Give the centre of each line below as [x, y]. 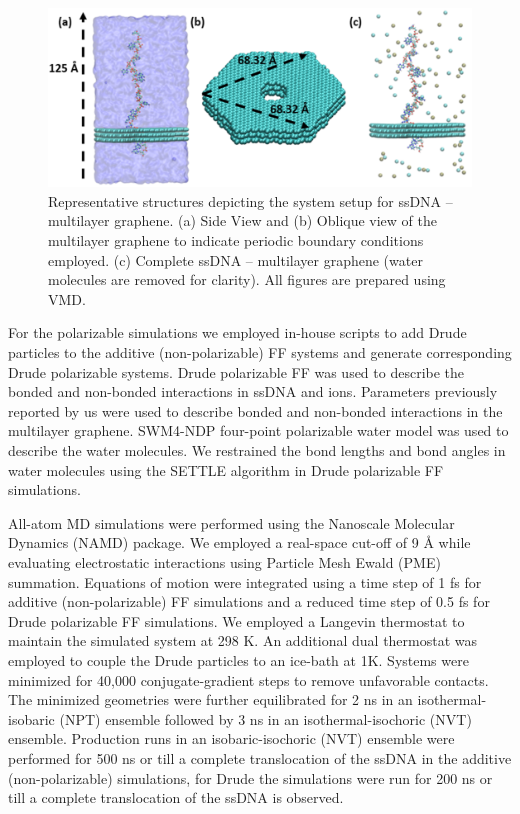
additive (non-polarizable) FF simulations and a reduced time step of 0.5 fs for [249, 601]
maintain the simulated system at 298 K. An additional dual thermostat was [243, 640]
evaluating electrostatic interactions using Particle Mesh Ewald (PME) [224, 561]
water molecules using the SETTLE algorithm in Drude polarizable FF [226, 469]
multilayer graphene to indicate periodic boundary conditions [236, 240]
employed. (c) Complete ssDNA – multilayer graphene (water [235, 259]
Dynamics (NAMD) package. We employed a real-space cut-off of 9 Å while [239, 542]
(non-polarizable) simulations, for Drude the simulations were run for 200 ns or [250, 777]
